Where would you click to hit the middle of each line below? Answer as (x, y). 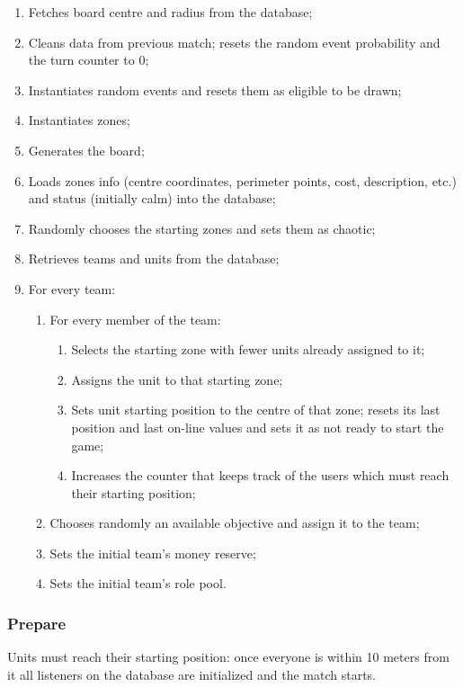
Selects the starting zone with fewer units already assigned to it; (248, 349)
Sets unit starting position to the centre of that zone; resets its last (256, 410)
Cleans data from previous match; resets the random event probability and (234, 42)
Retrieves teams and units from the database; (154, 259)
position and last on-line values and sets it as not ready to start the (258, 427)
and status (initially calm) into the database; (152, 198)
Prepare (37, 623)
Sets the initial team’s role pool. (138, 583)
